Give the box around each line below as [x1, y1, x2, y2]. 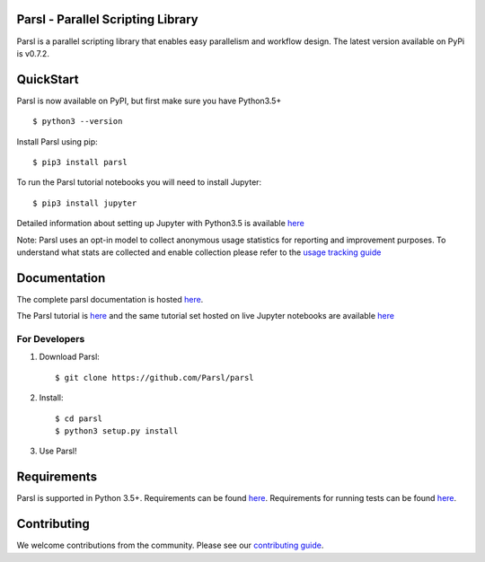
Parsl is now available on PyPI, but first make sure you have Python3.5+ [16, 95, 282, 106]
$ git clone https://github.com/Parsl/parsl [55, 373, 255, 382]
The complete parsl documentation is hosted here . [16, 294, 204, 304]
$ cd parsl [55, 413, 103, 424]
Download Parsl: [39, 351, 101, 363]
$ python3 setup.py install [55, 426, 179, 435]
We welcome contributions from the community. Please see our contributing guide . [16, 540, 324, 551]
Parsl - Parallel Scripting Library [16, 12, 199, 27]
